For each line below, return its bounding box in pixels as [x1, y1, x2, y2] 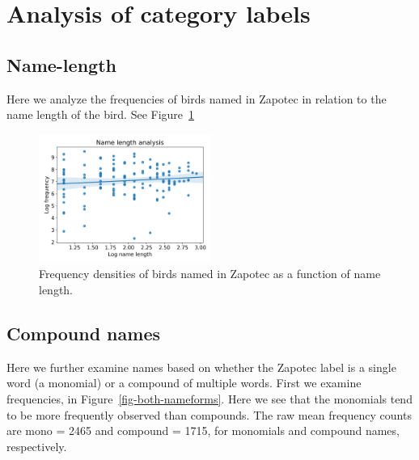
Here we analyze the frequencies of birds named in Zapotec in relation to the [6, 90, 387, 107]
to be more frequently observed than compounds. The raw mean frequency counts [6, 406, 412, 423]
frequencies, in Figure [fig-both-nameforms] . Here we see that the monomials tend [6, 390, 413, 407]
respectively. [6, 437, 67, 454]
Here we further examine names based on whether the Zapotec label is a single [6, 358, 396, 375]
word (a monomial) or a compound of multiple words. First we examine [6, 374, 362, 391]
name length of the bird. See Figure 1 [6, 106, 195, 123]
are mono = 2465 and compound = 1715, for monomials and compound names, [6, 422, 400, 439]
